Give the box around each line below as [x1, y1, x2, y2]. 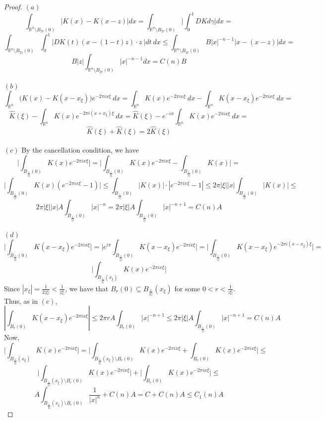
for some [174, 283, 200, 293]
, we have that [65, 283, 109, 293]
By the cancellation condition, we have [21, 145, 139, 155]
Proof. [4, 1, 22, 11]
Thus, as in [4, 295, 38, 306]
